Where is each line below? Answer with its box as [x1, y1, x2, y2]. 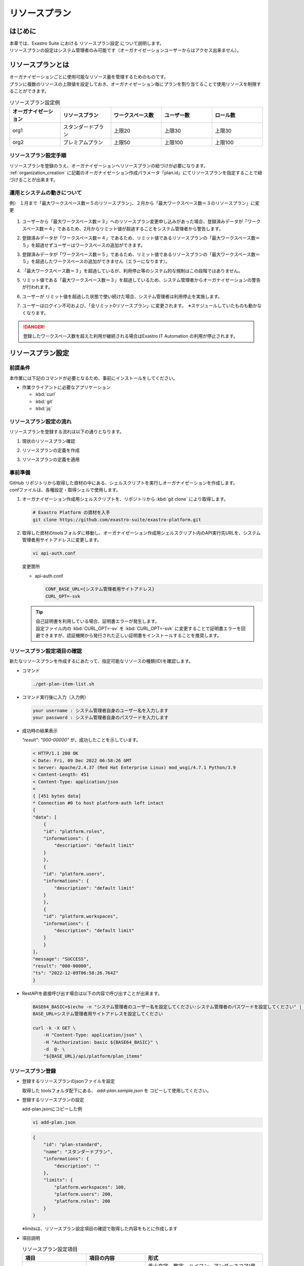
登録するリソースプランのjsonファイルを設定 [22, 1078, 115, 1084]
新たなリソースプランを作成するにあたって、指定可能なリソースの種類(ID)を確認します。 [9, 658, 194, 664]
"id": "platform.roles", [43, 828, 105, 834]
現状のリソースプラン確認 [22, 438, 75, 444]
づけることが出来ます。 [9, 177, 58, 183]
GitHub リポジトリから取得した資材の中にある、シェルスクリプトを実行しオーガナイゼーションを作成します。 [9, 480, 238, 486]
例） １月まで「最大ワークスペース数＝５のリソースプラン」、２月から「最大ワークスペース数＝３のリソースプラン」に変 [9, 200, 260, 206]
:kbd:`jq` [34, 406, 52, 412]
